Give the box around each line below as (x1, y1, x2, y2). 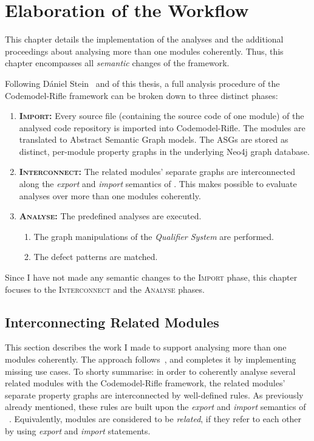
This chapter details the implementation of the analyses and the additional (5, 33, 284, 46)
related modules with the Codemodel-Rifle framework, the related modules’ (5, 377, 285, 389)
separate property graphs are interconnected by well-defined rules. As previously (5, 388, 304, 401)
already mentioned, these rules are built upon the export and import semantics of (5, 400, 306, 413)
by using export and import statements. (5, 424, 151, 437)
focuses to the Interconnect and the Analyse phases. (5, 282, 205, 295)
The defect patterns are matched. (33, 250, 158, 263)
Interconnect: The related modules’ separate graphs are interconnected (19, 165, 296, 178)
